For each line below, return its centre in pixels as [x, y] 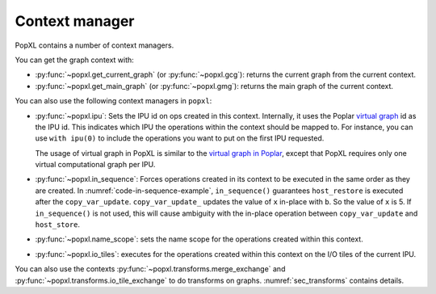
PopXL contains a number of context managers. [94, 45]
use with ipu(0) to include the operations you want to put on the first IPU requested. [180, 138]
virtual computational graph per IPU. [95, 165]
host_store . [58, 225]
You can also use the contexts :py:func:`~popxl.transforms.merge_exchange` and [150, 269]
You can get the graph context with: [75, 60]
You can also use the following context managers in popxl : [113, 101]
